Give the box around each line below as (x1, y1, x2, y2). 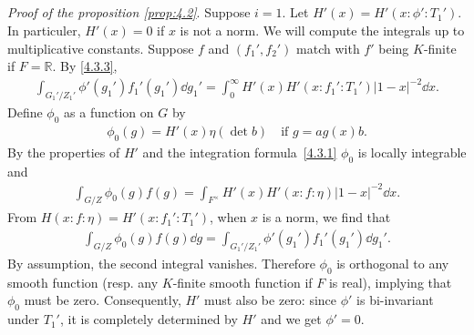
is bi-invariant (356, 290, 434, 310)
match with (296, 38, 360, 57)
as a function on (64, 103, 154, 122)
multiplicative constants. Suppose (7, 38, 194, 57)
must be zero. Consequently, (24, 290, 181, 310)
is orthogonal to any (336, 253, 449, 272)
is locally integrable (357, 142, 467, 161)
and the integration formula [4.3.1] (142, 142, 337, 161)
